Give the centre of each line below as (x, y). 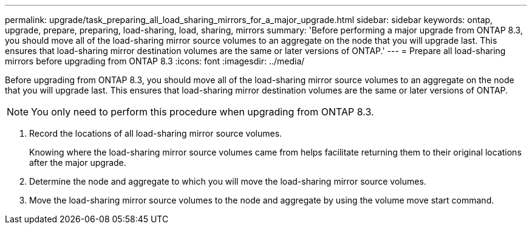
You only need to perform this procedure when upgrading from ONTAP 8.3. (203, 112)
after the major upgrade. (78, 162)
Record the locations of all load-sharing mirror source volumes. (156, 133)
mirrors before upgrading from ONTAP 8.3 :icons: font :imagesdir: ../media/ (155, 61)
